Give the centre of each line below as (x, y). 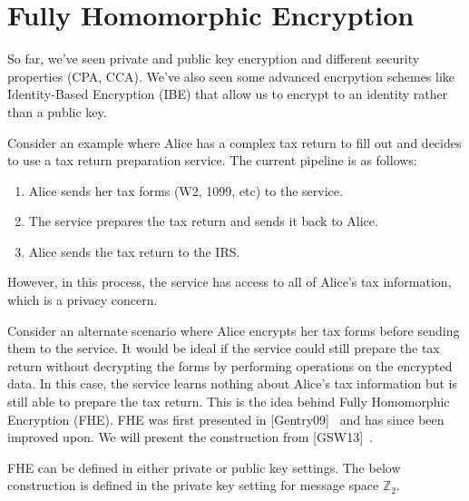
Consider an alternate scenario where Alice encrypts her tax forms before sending (234, 330)
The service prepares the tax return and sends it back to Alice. (203, 221)
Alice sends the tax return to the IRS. (134, 251)
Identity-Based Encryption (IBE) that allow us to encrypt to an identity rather (228, 94)
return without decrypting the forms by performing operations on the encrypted (230, 365)
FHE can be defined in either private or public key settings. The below (204, 467)
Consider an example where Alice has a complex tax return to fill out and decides (234, 142)
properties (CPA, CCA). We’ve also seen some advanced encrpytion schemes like (231, 76)
